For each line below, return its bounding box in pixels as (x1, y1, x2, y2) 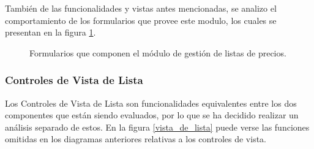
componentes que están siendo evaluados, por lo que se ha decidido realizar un (5, 109, 299, 121)
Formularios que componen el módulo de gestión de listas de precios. (29, 46, 286, 59)
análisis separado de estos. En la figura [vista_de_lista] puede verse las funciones (5, 120, 310, 133)
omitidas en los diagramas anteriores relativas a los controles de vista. (5, 132, 266, 145)
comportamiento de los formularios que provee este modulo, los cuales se (5, 13, 277, 26)
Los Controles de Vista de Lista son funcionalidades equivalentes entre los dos (5, 96, 297, 109)
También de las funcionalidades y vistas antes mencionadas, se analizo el (5, 2, 277, 14)
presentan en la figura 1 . (5, 26, 96, 39)
